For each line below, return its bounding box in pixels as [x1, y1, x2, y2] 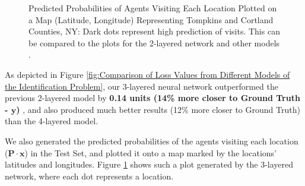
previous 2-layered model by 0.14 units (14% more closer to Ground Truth [5, 92, 300, 104]
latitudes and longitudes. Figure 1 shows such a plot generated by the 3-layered [5, 158, 294, 171]
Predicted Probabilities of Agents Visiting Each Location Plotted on [28, 2, 277, 14]
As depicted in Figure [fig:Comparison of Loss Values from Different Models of [5, 68, 290, 80]
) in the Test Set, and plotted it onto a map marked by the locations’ [24, 146, 277, 159]
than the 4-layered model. [5, 115, 99, 127]
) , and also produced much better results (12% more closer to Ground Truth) [16, 103, 300, 115]
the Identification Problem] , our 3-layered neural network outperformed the [5, 80, 278, 92]
